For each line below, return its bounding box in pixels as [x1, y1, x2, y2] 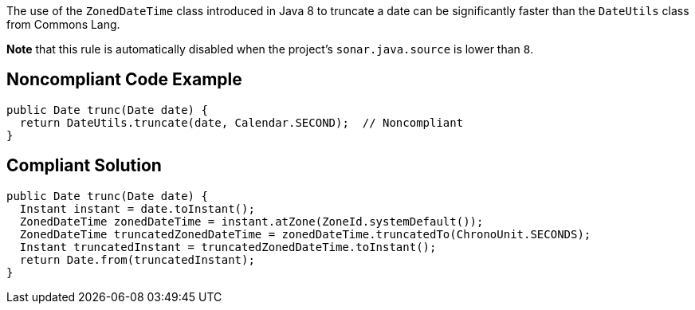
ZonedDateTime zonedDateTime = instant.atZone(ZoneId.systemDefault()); [19, 214, 484, 228]
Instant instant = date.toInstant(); [19, 202, 255, 215]
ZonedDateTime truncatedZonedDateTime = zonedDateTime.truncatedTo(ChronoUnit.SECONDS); [19, 227, 591, 241]
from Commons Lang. [6, 18, 120, 31]
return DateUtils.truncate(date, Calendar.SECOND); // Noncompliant [19, 116, 464, 129]
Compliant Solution [6, 155, 162, 176]
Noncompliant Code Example [6, 69, 242, 90]
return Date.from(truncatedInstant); [19, 253, 255, 266]
